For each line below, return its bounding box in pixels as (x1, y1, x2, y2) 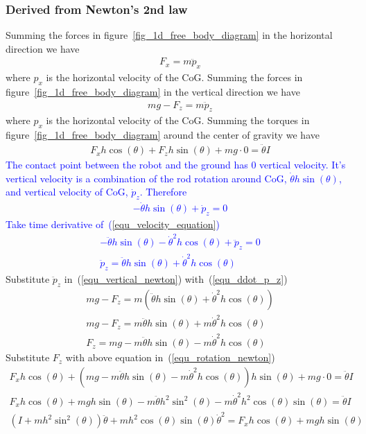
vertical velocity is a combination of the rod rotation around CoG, (6, 171, 287, 185)
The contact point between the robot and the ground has (6, 157, 248, 172)
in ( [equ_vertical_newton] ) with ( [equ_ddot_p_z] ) (64, 271, 288, 286)
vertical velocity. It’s (259, 157, 346, 172)
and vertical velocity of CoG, (6, 184, 128, 199)
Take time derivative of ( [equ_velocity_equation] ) (6, 217, 220, 232)
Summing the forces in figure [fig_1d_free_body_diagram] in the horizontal (6, 28, 333, 42)
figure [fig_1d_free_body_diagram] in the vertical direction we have (6, 85, 300, 99)
